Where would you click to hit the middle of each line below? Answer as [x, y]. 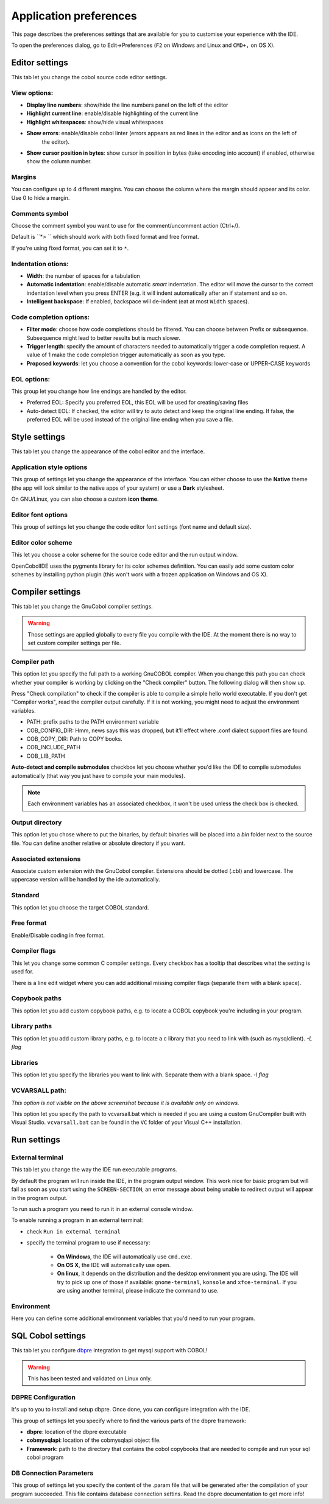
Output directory [37, 822]
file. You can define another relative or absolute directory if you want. [98, 843]
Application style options [49, 467]
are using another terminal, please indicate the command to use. [138, 1291]
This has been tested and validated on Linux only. [90, 1378]
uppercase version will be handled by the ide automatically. [86, 880]
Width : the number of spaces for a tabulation [83, 276]
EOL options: [31, 379]
